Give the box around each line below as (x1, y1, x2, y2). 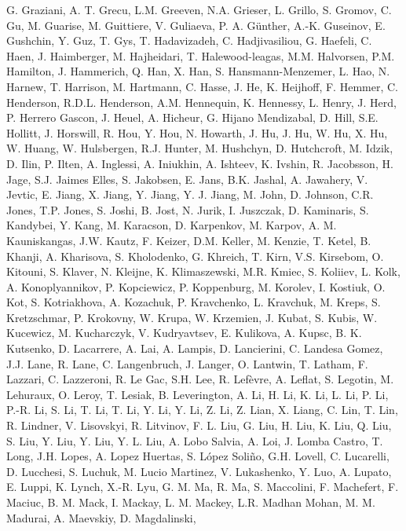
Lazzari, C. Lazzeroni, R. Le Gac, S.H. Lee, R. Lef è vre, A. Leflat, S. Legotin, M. (6, 371, 394, 387)
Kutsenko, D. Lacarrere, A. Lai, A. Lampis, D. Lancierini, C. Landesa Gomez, (6, 340, 383, 357)
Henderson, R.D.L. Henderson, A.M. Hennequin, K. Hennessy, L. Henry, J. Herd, (6, 93, 397, 110)
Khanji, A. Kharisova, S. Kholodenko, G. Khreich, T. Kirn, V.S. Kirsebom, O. (6, 247, 384, 264)
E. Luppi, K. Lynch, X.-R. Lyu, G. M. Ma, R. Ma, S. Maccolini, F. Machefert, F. (6, 478, 399, 495)
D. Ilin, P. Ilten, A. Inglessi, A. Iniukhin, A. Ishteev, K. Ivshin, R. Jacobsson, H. (6, 155, 393, 171)
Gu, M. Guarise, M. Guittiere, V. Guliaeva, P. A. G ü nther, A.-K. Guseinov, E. (6, 16, 386, 33)
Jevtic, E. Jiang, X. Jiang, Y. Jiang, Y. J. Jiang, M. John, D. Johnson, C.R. (6, 186, 374, 203)
